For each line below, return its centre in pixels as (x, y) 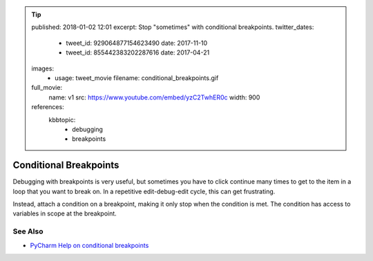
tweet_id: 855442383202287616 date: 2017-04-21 (138, 52)
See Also (28, 231)
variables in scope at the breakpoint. (65, 213)
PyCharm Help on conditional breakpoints (89, 245)
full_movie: (47, 88)
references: (48, 107)
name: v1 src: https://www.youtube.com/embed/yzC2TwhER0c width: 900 (154, 97)
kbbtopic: (62, 119)
